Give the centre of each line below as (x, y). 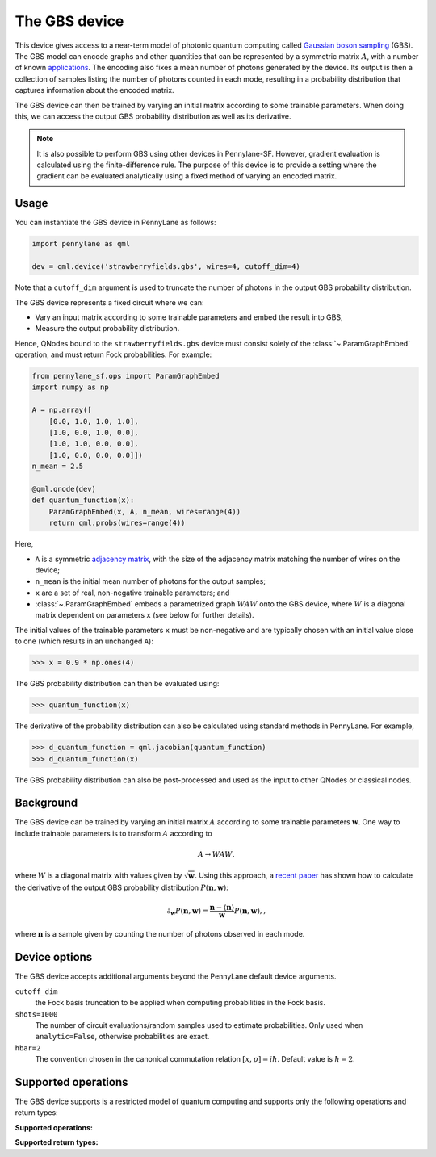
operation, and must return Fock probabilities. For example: (113, 354)
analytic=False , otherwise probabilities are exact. (122, 1037)
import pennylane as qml (81, 244)
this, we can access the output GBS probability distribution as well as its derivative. (153, 116)
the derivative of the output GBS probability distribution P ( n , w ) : (122, 887)
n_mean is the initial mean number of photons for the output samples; (151, 581)
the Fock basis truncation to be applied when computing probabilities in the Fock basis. (180, 1003)
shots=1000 (36, 1014)
